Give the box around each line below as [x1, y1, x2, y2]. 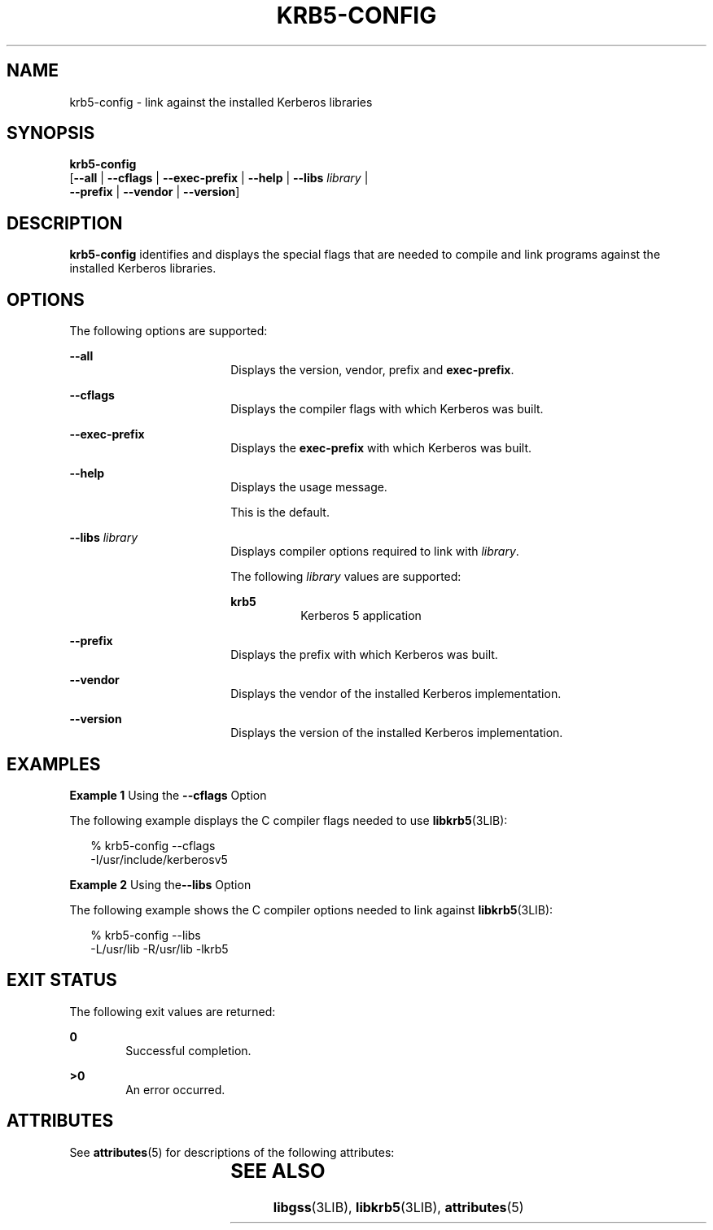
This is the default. [230, 505, 330, 520]
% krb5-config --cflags [90, 838, 216, 853]
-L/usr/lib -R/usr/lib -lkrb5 [90, 941, 229, 956]
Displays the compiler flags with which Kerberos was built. [230, 402, 544, 417]
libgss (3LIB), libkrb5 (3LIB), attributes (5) [273, 1198, 524, 1215]
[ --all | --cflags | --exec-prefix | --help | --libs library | [69, 171, 369, 185]
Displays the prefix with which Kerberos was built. [230, 648, 498, 662]
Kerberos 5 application [300, 608, 422, 623]
